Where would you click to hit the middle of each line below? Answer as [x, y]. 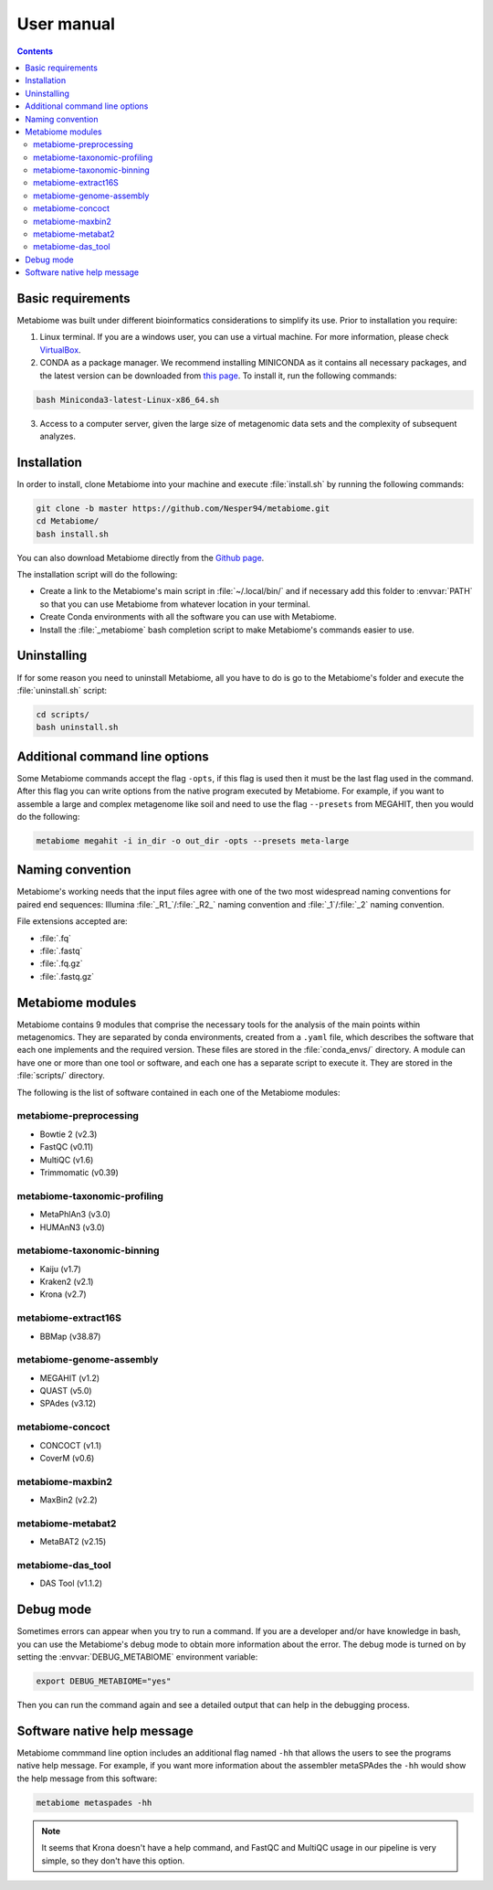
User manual [66, 24]
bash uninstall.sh [77, 727]
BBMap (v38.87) [70, 1336]
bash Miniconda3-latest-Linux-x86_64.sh [127, 399]
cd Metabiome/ [68, 521]
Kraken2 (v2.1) [67, 1282]
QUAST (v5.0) [66, 1391]
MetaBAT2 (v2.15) [73, 1542]
